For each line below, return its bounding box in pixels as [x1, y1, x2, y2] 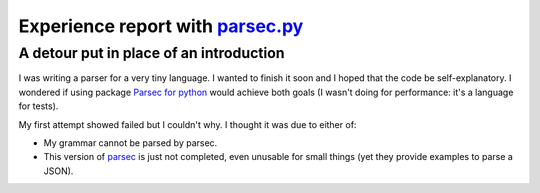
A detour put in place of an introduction [18, 44, 285, 62]
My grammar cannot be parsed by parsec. [43, 136, 218, 149]
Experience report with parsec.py [18, 15, 304, 37]
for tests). [18, 100, 59, 112]
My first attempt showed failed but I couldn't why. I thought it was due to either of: [18, 118, 357, 130]
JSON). [43, 165, 74, 177]
